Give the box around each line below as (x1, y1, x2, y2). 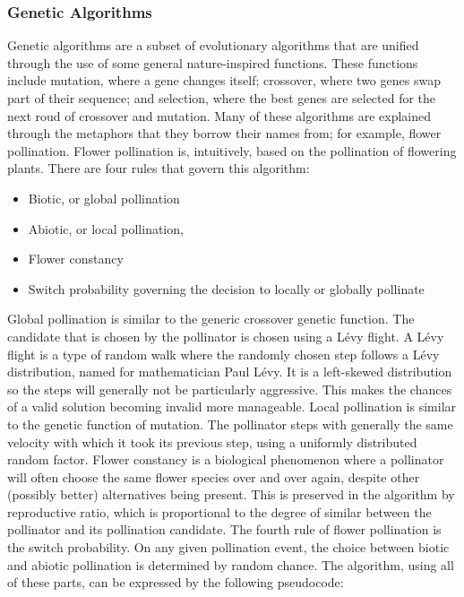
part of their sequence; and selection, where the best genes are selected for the (7, 89, 436, 107)
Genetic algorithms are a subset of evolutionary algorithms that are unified (7, 36, 419, 55)
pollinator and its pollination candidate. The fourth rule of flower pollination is (7, 520, 442, 539)
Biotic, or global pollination (28, 188, 180, 207)
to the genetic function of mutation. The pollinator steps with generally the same (7, 414, 453, 433)
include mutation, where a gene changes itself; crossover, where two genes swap (7, 71, 441, 90)
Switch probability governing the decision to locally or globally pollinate (28, 279, 425, 298)
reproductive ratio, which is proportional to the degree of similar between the (7, 502, 432, 521)
